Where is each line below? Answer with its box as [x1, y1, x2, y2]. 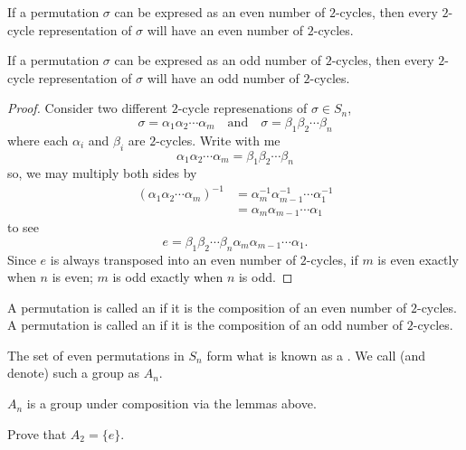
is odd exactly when [112, 267, 223, 286]
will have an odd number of [147, 68, 300, 87]
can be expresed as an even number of [114, 3, 326, 21]
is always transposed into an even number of [50, 249, 297, 268]
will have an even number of [147, 20, 304, 39]
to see [7, 218, 40, 237]
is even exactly [377, 249, 459, 268]
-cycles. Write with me [156, 130, 281, 149]
